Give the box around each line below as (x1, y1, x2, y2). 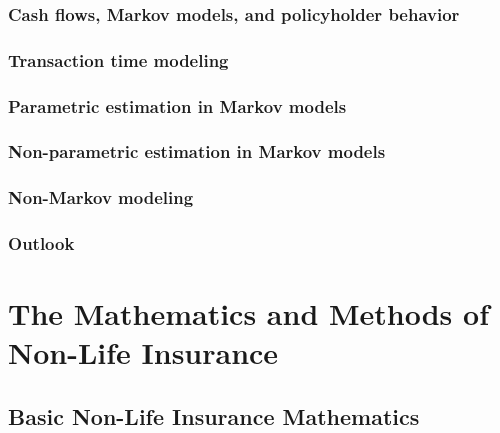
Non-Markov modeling (8, 185, 194, 210)
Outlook (8, 231, 75, 256)
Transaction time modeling (8, 47, 229, 72)
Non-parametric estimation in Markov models (8, 139, 386, 164)
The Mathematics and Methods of (8, 293, 489, 334)
